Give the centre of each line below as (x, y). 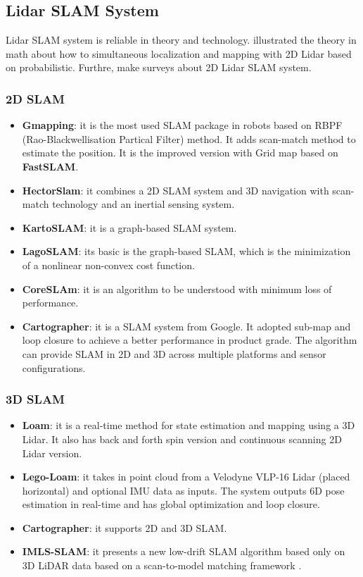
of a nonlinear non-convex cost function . (108, 265)
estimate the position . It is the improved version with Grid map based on (180, 153)
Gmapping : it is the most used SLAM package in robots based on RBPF (182, 125)
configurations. (54, 367)
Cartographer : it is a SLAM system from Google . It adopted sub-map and (186, 326)
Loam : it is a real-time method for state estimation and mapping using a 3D (189, 425)
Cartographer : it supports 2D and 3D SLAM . (125, 527)
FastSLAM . (50, 166)
